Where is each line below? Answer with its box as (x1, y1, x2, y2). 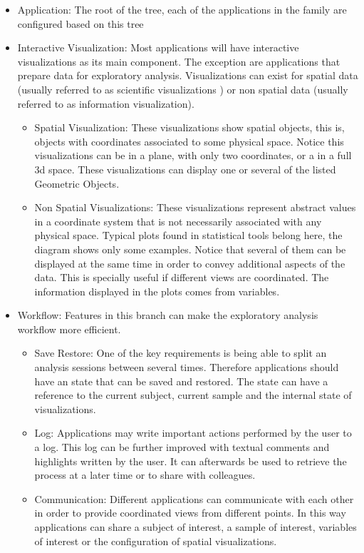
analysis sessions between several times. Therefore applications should (34, 360, 339, 375)
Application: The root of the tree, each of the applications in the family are (17, 2, 347, 16)
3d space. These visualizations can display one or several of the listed (34, 161, 336, 176)
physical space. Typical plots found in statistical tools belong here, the (34, 228, 343, 243)
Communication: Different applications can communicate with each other (34, 491, 354, 506)
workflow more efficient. (17, 321, 121, 336)
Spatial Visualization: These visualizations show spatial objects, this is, (34, 120, 345, 135)
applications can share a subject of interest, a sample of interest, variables (34, 519, 357, 534)
